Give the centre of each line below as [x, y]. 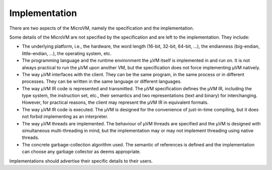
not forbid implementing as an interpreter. [65, 117]
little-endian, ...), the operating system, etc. [67, 53]
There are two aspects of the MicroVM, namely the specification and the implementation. [101, 28]
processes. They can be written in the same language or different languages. [102, 81]
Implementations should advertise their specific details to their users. [81, 161]
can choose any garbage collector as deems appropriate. [81, 152]
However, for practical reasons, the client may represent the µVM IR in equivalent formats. [115, 102]
